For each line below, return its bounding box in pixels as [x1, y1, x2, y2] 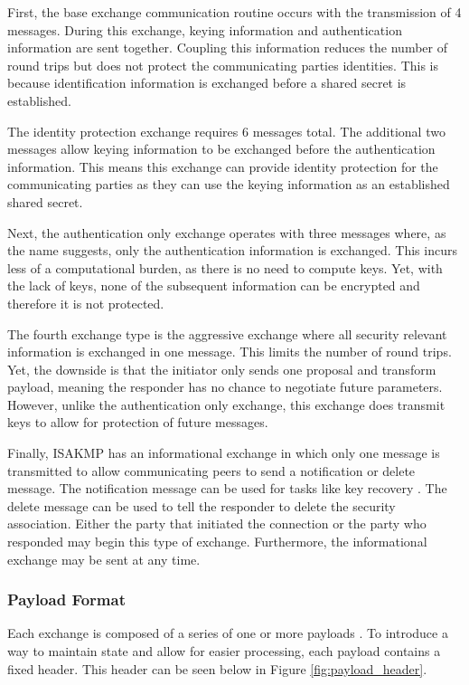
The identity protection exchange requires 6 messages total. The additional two [7, 121, 446, 140]
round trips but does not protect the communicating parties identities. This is [7, 55, 439, 74]
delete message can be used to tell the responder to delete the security [7, 496, 396, 515]
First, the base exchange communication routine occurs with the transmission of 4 [7, 3, 462, 21]
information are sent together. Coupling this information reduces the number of [7, 38, 448, 57]
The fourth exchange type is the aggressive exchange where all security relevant [7, 324, 447, 343]
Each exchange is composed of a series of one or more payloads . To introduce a [7, 623, 448, 642]
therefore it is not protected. [7, 293, 164, 312]
